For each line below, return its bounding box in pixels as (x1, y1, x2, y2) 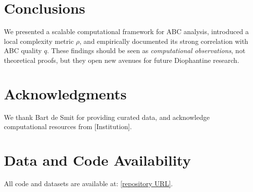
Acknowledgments (4, 83, 127, 103)
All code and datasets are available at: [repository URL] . (4, 178, 173, 188)
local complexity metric (4, 36, 74, 46)
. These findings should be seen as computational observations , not (47, 45, 246, 56)
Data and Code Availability (4, 150, 191, 170)
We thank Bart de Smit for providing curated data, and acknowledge (4, 112, 210, 122)
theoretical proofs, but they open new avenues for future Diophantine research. (4, 55, 239, 65)
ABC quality (4, 45, 42, 56)
